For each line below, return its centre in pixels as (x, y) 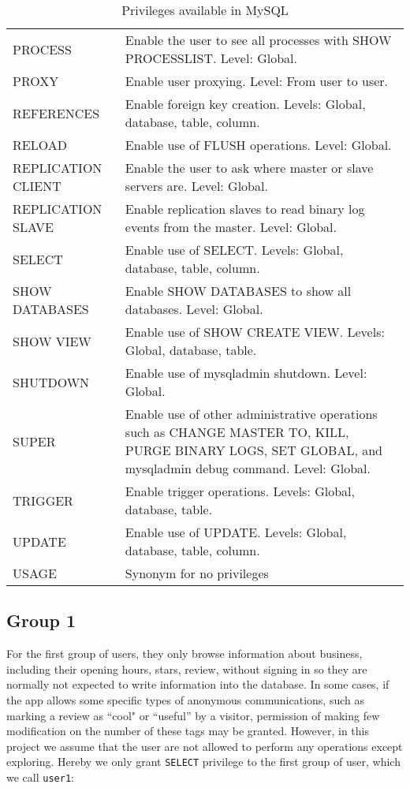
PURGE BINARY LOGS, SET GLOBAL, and (253, 450)
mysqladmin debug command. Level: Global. (248, 468)
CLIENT (37, 186)
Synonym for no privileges (197, 573)
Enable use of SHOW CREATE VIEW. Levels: (255, 332)
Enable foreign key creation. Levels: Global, (245, 104)
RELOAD (40, 145)
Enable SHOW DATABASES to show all (238, 291)
